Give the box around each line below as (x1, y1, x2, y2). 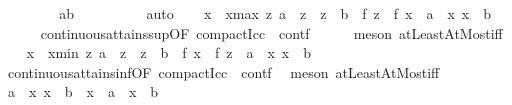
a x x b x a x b (7, 81, 159, 102)
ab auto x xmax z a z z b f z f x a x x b (59, 3, 491, 23)
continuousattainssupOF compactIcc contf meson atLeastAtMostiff (40, 22, 503, 43)
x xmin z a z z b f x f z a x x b (26, 42, 311, 63)
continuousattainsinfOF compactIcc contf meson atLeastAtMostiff (7, 61, 440, 82)
